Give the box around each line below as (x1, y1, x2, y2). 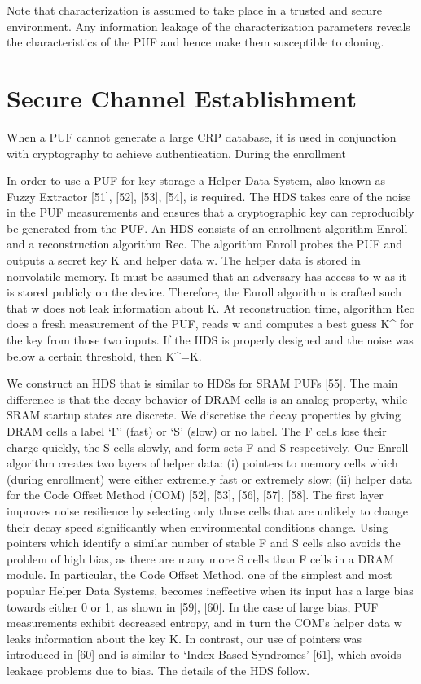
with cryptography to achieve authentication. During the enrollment (7, 144, 346, 161)
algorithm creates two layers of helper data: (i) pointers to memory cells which (7, 454, 398, 471)
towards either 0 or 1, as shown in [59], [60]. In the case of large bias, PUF (7, 598, 379, 615)
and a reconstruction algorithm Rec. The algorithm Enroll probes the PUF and (7, 235, 403, 252)
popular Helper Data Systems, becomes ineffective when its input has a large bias (7, 581, 414, 598)
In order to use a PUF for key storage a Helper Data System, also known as (7, 172, 386, 189)
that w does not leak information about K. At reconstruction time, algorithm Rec (7, 299, 414, 316)
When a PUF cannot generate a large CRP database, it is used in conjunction (7, 128, 397, 145)
